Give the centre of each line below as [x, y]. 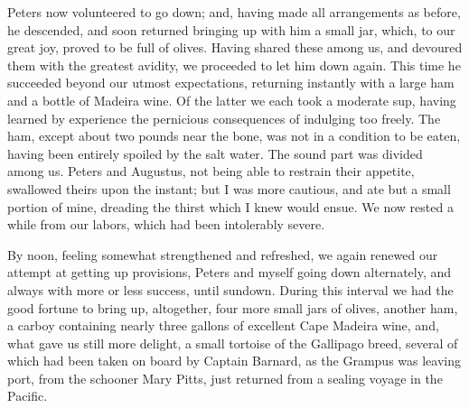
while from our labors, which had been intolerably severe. [166, 224]
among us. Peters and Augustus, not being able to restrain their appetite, [211, 171]
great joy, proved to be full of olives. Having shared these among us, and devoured [235, 47]
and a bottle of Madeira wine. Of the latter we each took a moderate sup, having [232, 100]
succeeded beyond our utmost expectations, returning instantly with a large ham [231, 83]
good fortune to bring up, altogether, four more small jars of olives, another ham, [233, 307]
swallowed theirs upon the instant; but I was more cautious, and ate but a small [229, 188]
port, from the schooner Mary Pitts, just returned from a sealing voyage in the [225, 378]
